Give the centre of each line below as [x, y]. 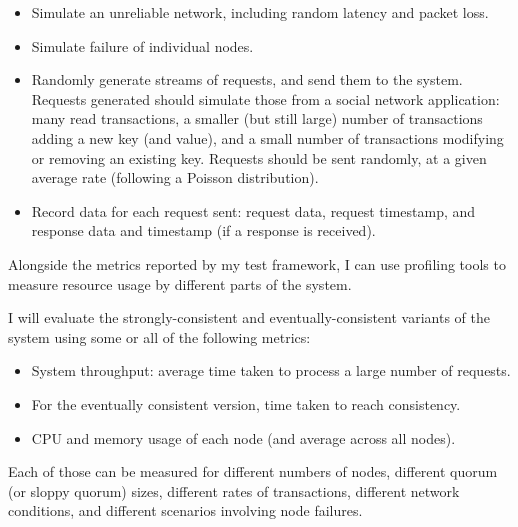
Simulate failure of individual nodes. [142, 45]
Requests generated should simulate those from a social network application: [265, 98]
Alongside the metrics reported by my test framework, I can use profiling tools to [257, 263]
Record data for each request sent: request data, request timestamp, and [253, 210]
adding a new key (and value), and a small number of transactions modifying [267, 137]
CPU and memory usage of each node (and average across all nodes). [243, 437]
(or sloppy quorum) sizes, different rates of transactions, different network [234, 490]
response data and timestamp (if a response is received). [203, 230]
